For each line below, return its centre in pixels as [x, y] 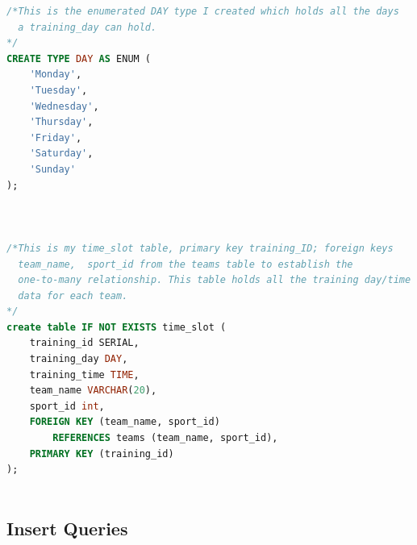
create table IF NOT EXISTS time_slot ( [117, 327]
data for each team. [73, 295]
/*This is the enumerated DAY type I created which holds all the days [203, 11]
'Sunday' [52, 169]
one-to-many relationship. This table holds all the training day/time [215, 280]
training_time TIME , [84, 374]
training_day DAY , [79, 359]
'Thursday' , [61, 122]
